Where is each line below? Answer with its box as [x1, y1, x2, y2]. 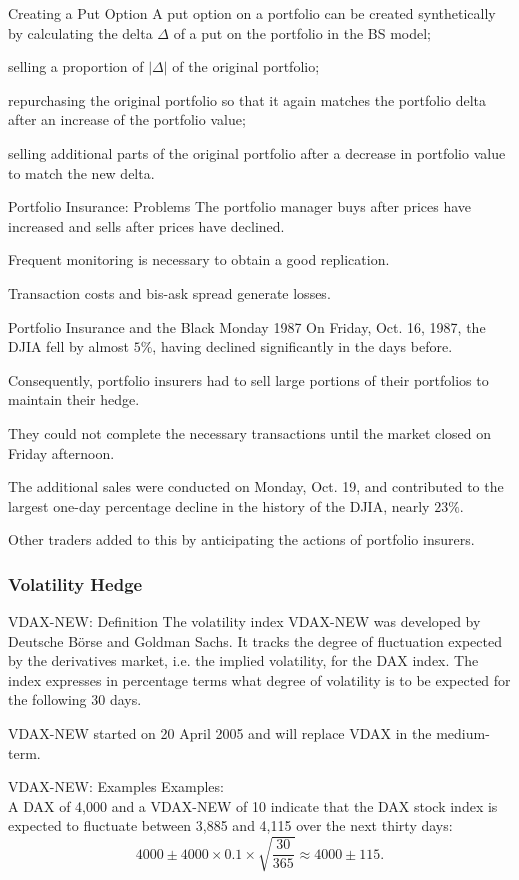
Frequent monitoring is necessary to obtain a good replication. [8, 249, 390, 270]
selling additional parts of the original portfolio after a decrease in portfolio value [8, 142, 506, 163]
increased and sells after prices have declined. [8, 215, 285, 236]
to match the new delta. [8, 162, 155, 183]
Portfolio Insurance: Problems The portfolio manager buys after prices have [8, 196, 471, 217]
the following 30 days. [8, 689, 142, 710]
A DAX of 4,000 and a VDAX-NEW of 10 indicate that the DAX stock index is [8, 795, 498, 816]
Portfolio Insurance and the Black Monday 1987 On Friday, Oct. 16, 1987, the [8, 316, 486, 337]
